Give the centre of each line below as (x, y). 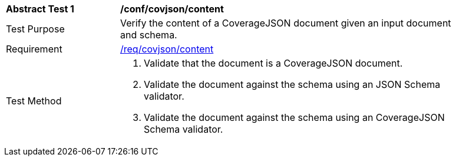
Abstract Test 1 (40, 9)
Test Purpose (35, 29)
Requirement (34, 49)
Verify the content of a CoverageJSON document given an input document (286, 23)
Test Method (34, 101)
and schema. (149, 35)
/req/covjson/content (167, 49)
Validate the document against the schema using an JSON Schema (292, 84)
